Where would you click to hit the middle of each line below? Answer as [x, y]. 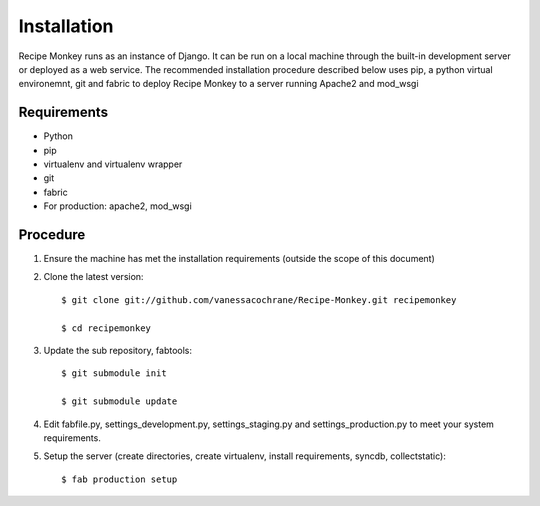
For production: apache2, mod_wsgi [117, 206]
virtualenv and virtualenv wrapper [113, 164]
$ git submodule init [114, 373]
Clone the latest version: [93, 277]
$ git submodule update [119, 401]
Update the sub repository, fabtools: [118, 351]
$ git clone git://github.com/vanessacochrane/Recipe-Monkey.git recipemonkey [259, 299]
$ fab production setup [119, 479]
